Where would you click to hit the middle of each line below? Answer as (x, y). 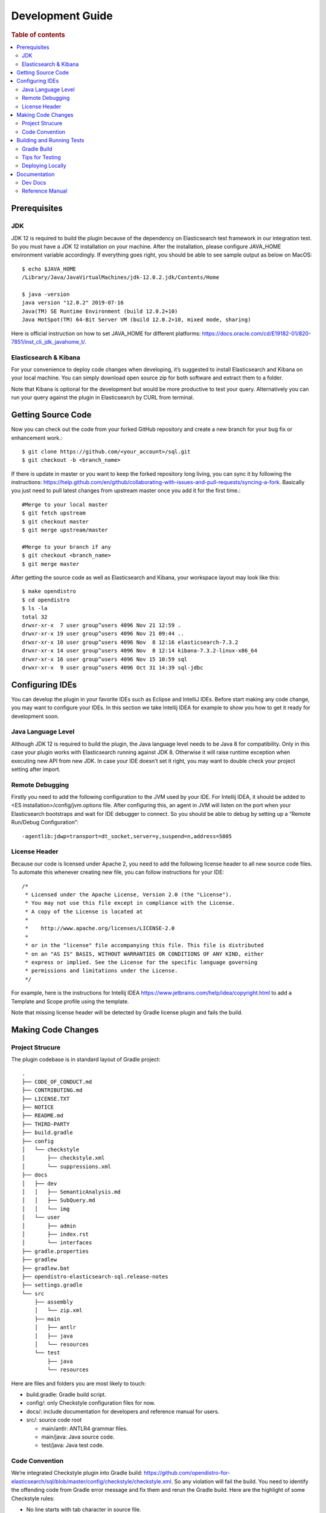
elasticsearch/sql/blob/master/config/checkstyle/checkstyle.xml (91, 1481)
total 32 (35, 617)
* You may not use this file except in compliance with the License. (130, 903)
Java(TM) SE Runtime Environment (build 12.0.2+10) (100, 311)
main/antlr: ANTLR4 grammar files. (85, 1428)
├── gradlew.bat (46, 1268)
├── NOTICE (38, 1107)
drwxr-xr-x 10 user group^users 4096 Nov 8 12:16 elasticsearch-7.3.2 (130, 642)
